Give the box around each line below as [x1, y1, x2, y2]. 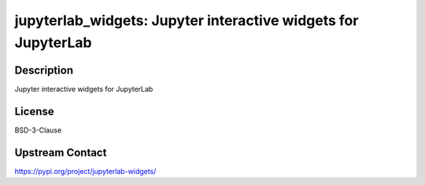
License [14, 104, 54, 118]
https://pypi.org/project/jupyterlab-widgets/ [14, 166, 157, 176]
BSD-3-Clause [14, 125, 62, 135]
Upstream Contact [14, 146, 107, 159]
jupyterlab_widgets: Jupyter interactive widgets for [14, 12, 359, 29]
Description [14, 63, 74, 77]
